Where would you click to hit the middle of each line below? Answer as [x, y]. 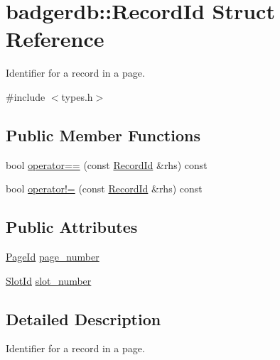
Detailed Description [84, 318]
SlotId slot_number [49, 280]
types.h [77, 96]
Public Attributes [72, 227]
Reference [55, 39]
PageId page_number [53, 257]
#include [26, 96]
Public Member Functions [103, 135]
